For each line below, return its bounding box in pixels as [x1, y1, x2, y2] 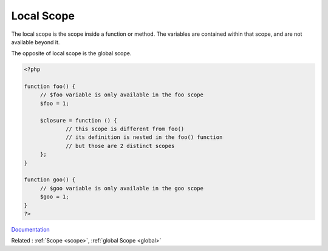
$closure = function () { [39, 117, 118, 124]
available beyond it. [11, 38, 60, 45]
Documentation [11, 226, 50, 233]
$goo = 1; [39, 193, 69, 200]
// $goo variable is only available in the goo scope [39, 185, 203, 192]
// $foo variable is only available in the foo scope [39, 92, 203, 98]
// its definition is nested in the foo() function [66, 134, 223, 141]
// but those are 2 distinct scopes [66, 142, 175, 149]
